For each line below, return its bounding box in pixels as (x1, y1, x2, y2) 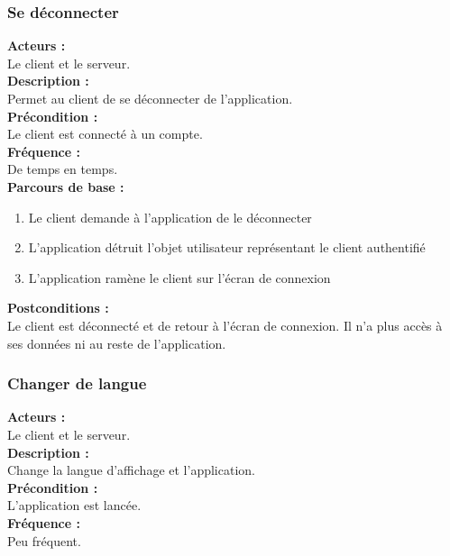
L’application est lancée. (7, 496, 142, 515)
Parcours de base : (7, 177, 124, 196)
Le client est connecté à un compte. (7, 124, 203, 143)
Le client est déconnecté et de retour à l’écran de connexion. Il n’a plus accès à (7, 315, 443, 334)
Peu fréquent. (7, 531, 81, 550)
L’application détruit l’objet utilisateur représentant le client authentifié (28, 238, 426, 257)
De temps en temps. (7, 160, 118, 178)
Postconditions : (7, 298, 109, 317)
